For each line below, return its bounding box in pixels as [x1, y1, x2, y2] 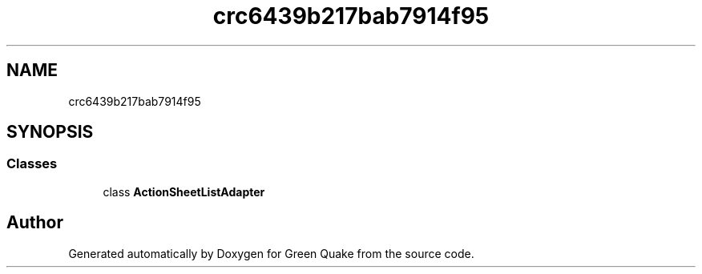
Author [6, 212, 63, 233]
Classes [6, 155, 58, 172]
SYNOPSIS [6, 122, 94, 143]
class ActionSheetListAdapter [103, 184, 265, 199]
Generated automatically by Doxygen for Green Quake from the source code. [68, 246, 474, 260]
